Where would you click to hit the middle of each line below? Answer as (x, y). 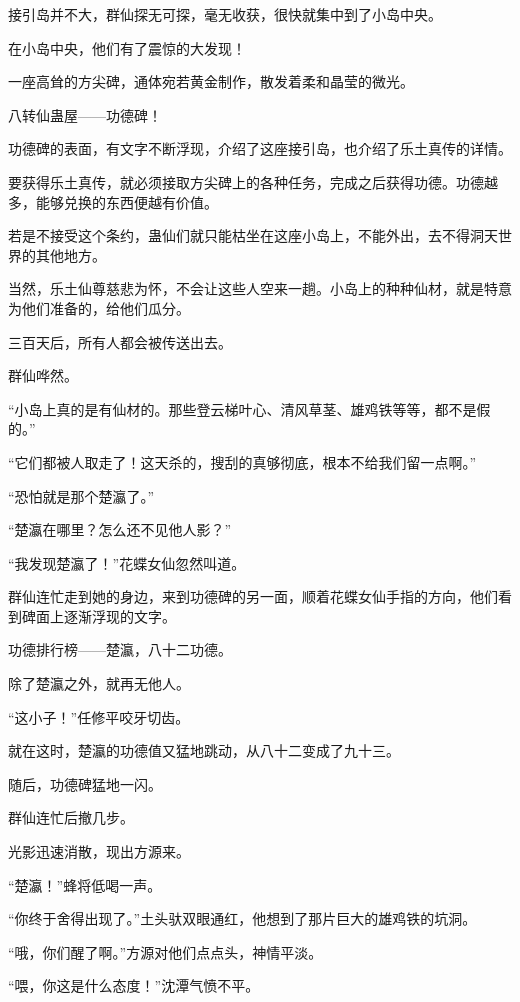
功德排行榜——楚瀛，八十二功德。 (120, 649)
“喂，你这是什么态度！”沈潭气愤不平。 (134, 985)
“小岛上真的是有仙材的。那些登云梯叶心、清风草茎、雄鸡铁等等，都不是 (242, 408)
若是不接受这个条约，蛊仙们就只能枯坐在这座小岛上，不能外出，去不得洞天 (253, 235)
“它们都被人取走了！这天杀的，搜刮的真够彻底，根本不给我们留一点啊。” (242, 461)
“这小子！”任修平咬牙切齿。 (99, 716)
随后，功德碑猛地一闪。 (85, 783)
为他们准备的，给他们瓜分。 (99, 307)
